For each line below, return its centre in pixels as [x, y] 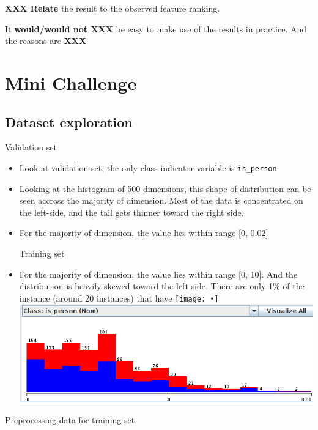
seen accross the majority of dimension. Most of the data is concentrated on [161, 200]
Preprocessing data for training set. [71, 419]
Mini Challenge [71, 82]
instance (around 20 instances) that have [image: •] [119, 298]
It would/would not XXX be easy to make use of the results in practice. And [156, 28]
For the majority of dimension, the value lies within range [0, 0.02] [144, 233]
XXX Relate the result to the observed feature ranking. [113, 8]
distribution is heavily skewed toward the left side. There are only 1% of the [162, 286]
